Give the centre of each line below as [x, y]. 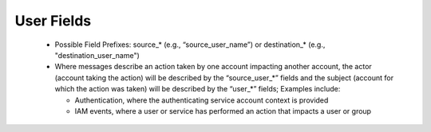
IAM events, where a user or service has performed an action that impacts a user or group [223, 111]
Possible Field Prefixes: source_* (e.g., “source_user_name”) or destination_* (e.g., [190, 45]
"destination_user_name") [97, 55]
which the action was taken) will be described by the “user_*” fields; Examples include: [198, 89]
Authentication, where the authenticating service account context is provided [202, 100]
